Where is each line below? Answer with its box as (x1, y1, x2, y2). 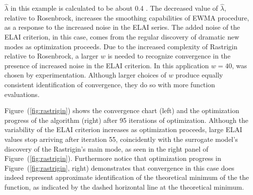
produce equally (175, 70, 223, 80)
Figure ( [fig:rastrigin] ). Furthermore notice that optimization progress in (4, 153, 221, 163)
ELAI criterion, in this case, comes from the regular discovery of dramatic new (4, 32, 239, 41)
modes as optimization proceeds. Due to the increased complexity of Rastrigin (4, 41, 238, 51)
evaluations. (4, 89, 40, 99)
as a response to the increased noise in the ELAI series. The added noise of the (4, 22, 240, 32)
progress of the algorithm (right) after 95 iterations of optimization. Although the (4, 115, 249, 125)
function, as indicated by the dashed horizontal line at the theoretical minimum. (4, 181, 244, 192)
